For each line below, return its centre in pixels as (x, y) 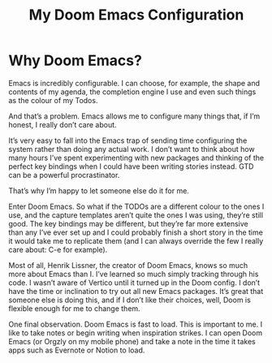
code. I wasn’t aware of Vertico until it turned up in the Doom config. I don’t (134, 283)
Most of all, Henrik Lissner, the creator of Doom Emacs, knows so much (128, 265)
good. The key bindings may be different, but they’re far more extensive (129, 223)
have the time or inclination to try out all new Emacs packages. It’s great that (136, 291)
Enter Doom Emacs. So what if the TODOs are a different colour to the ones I (136, 206)
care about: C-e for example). (58, 249)
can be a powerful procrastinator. (64, 175)
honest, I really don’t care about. (63, 124)
